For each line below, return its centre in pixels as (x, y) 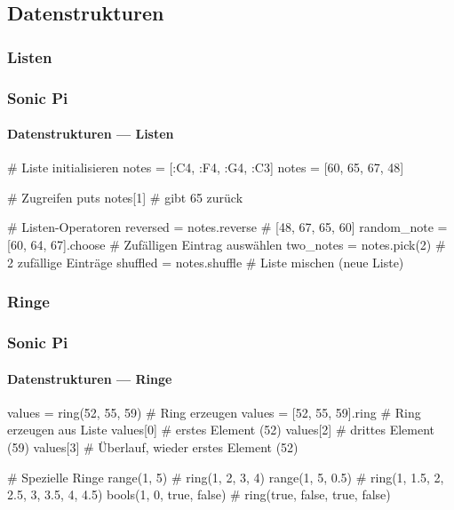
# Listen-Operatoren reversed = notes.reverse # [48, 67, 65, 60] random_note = (227, 227)
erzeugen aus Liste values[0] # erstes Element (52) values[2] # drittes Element (221, 430)
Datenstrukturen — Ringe (90, 378)
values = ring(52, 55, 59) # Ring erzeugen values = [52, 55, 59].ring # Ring (214, 412)
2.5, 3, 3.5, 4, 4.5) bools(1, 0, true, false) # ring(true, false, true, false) (199, 494)
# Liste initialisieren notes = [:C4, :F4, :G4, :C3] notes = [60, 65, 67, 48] (206, 167)
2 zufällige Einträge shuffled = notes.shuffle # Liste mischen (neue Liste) (206, 262)
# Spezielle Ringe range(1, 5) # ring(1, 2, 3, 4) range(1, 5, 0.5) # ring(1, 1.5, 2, (226, 477)
